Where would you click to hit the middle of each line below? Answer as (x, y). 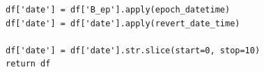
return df (28, 64)
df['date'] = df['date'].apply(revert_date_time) (123, 23)
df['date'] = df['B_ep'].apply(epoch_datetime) (118, 10)
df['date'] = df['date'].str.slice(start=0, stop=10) (133, 50)
